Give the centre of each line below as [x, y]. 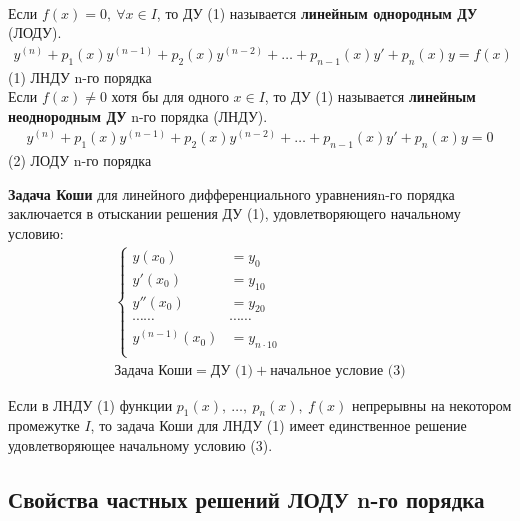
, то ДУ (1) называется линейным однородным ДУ [317, 12]
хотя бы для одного [170, 96]
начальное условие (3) [338, 370]
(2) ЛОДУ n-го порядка [80, 160]
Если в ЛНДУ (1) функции [90, 404]
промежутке [44, 425]
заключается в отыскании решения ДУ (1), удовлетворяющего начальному [234, 213]
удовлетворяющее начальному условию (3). [140, 444]
